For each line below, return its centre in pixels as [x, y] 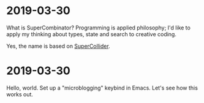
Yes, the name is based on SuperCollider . [58, 46]
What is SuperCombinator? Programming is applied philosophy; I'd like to [99, 28]
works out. [20, 94]
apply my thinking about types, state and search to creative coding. [91, 34]
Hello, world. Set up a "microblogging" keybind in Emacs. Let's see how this [102, 88]
